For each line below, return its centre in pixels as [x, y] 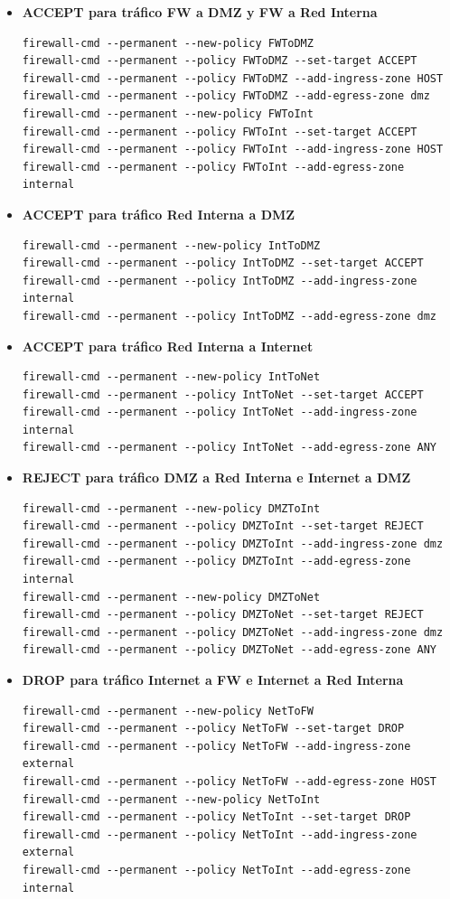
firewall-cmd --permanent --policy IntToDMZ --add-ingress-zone [220, 281]
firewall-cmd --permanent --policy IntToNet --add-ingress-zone [220, 412]
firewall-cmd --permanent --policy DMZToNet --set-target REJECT [223, 615]
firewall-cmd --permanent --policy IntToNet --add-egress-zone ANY [229, 448]
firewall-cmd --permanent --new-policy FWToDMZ [168, 43]
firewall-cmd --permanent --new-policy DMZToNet [171, 597]
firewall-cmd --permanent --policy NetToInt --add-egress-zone [216, 870]
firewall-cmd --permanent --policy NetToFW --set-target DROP [213, 729]
